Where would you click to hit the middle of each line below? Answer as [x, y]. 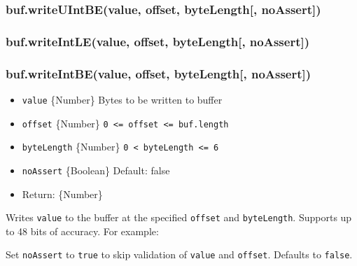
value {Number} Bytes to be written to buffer [122, 99]
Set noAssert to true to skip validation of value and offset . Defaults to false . [179, 254]
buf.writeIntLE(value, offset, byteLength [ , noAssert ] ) [158, 41]
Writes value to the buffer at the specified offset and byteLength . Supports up [179, 217]
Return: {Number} [62, 194]
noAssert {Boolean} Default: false [96, 170]
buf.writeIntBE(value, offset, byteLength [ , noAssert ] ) [159, 73]
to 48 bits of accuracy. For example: [82, 231]
